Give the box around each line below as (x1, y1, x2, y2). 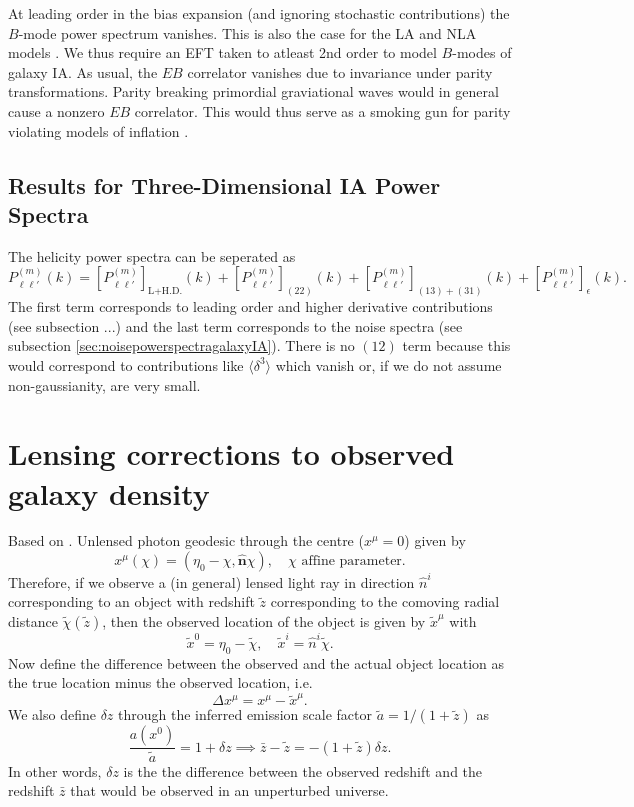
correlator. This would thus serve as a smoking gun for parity (134, 100, 511, 121)
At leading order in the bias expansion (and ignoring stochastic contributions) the (8, 3, 510, 23)
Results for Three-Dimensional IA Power (8, 169, 441, 200)
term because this (402, 335, 511, 356)
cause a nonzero (8, 100, 105, 121)
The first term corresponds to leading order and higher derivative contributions (8, 296, 493, 317)
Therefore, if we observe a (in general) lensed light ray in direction (8, 571, 415, 592)
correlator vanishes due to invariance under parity (187, 61, 493, 82)
